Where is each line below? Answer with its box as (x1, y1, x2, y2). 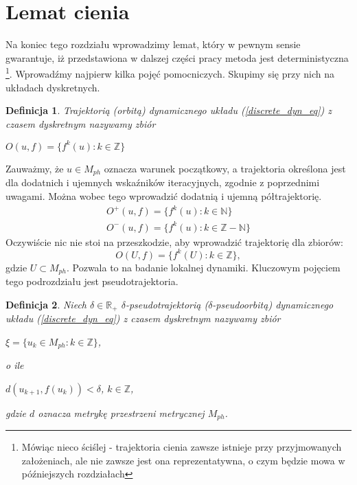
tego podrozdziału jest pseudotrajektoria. (5, 274, 178, 289)
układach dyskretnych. (5, 80, 100, 94)
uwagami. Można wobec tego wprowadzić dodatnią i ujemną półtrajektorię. (5, 188, 322, 203)
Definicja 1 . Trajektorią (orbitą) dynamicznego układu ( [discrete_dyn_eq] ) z (5, 103, 332, 117)
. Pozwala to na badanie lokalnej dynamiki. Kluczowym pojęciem (66, 260, 341, 274)
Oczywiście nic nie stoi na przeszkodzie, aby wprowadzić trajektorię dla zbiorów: (5, 234, 343, 249)
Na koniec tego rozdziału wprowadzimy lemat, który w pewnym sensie (5, 37, 301, 52)
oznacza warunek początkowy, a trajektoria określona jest (104, 161, 346, 175)
